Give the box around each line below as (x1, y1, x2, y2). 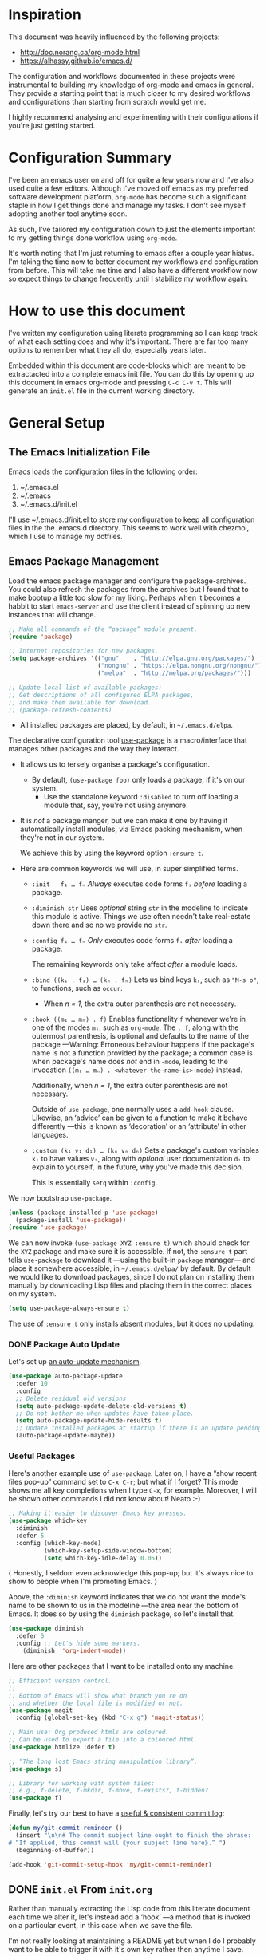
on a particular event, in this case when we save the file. (8, 1921, 193, 1930)
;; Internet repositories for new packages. (8, 647, 159, 655)
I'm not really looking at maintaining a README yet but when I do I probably (8, 1936, 257, 1946)
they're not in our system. (19, 833, 104, 842)
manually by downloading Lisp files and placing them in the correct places (8, 1280, 253, 1290)
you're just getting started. (8, 120, 96, 130)
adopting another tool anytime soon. (8, 209, 128, 219)
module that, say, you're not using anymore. (43, 800, 189, 810)
